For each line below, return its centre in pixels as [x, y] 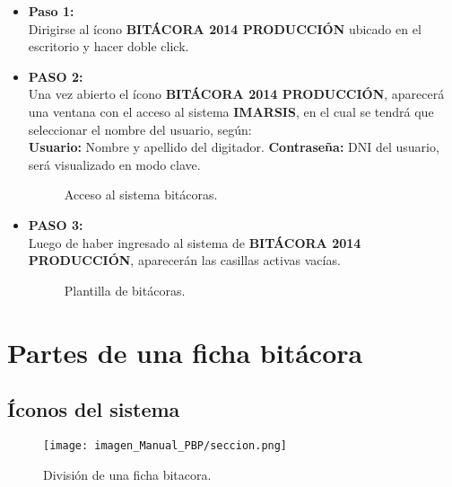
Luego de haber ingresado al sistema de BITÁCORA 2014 [195, 242]
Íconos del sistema [94, 409]
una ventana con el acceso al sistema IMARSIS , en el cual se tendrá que [231, 111]
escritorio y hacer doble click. [109, 46]
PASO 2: [56, 76]
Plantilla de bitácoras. [125, 290]
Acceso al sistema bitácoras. [141, 195]
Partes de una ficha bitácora [185, 352]
